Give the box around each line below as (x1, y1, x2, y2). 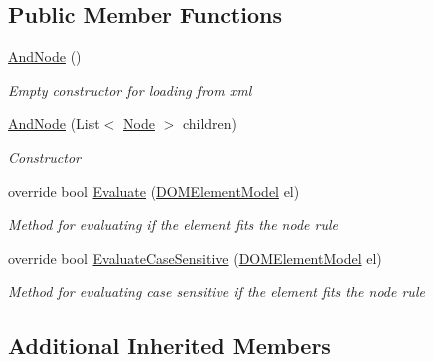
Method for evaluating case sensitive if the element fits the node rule (8, 281, 425, 302)
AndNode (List (8, 113, 100, 134)
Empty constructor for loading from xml (8, 79, 252, 100)
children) (182, 113, 238, 134)
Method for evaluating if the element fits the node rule (8, 214, 338, 235)
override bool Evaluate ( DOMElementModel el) (8, 180, 300, 201)
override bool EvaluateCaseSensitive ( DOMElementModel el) (8, 247, 382, 268)
